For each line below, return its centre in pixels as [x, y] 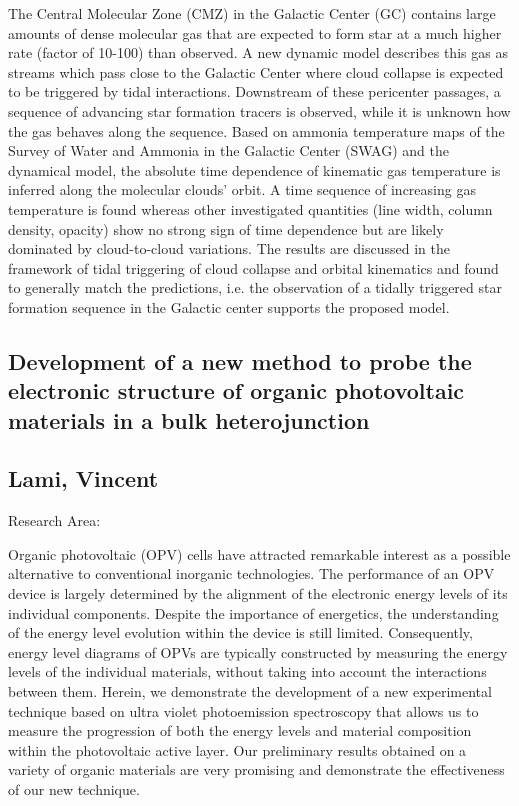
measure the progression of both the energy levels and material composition [240, 730]
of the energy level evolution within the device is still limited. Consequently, [240, 632]
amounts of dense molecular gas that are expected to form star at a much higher [255, 32]
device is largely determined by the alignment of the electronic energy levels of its [258, 593]
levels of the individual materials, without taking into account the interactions [247, 671]
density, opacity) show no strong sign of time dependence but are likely [226, 228]
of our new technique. [74, 788]
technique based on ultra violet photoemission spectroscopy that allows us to [243, 710]
